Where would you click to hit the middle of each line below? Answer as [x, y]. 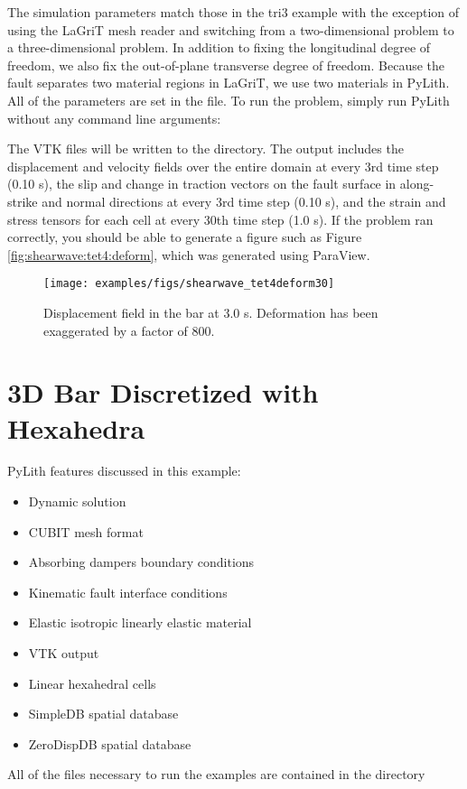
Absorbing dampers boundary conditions [141, 562]
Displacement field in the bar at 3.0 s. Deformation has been [211, 312]
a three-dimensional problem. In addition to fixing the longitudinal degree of [219, 47]
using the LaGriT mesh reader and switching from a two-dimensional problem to [231, 29]
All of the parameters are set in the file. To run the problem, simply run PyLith [229, 100]
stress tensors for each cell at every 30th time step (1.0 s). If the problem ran [220, 219]
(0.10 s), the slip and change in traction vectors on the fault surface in [202, 184]
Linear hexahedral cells [92, 683]
